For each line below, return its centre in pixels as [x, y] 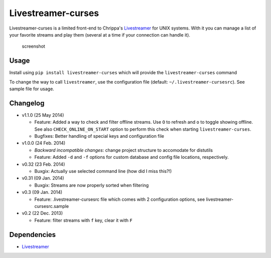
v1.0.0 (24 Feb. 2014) [44, 143]
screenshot [33, 46]
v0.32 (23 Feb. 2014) [43, 164]
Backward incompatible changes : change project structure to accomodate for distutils [124, 150]
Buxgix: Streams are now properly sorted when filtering [92, 185]
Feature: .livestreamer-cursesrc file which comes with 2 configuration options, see [120, 199]
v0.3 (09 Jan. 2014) [42, 192]
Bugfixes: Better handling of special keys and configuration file [99, 136]
